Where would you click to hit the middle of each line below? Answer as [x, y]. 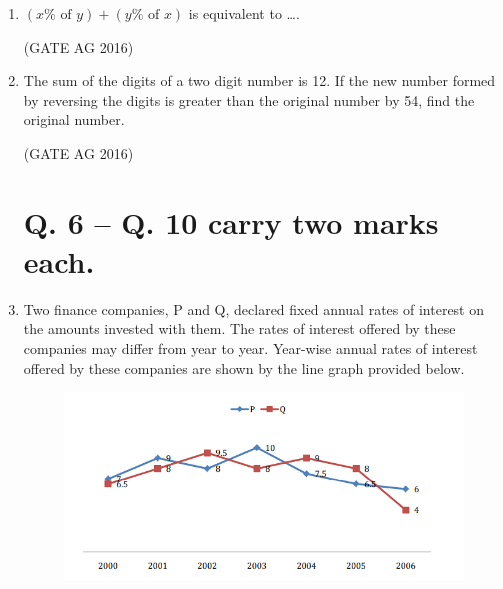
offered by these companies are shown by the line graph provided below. [244, 367]
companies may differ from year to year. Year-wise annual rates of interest [250, 348]
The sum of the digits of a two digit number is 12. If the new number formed [259, 80]
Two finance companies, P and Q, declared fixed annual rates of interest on [254, 308]
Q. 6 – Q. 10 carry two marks [231, 221]
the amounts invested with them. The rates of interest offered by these [239, 328]
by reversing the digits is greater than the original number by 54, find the [249, 99]
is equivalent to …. [244, 13]
